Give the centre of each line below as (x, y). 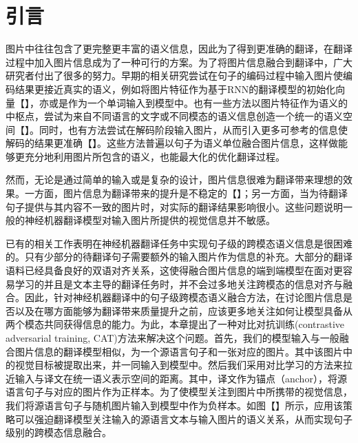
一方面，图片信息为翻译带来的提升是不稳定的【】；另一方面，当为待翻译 (186, 193)
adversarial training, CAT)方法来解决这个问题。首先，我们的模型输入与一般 (172, 338)
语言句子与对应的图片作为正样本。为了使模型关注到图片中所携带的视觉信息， (179, 392)
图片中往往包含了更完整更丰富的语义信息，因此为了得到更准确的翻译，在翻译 (179, 49)
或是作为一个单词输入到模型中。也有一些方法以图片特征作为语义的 (198, 102)
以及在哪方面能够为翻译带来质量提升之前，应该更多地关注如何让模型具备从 (183, 310)
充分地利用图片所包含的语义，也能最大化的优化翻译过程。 (155, 156)
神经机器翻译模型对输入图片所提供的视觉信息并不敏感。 (150, 220)
